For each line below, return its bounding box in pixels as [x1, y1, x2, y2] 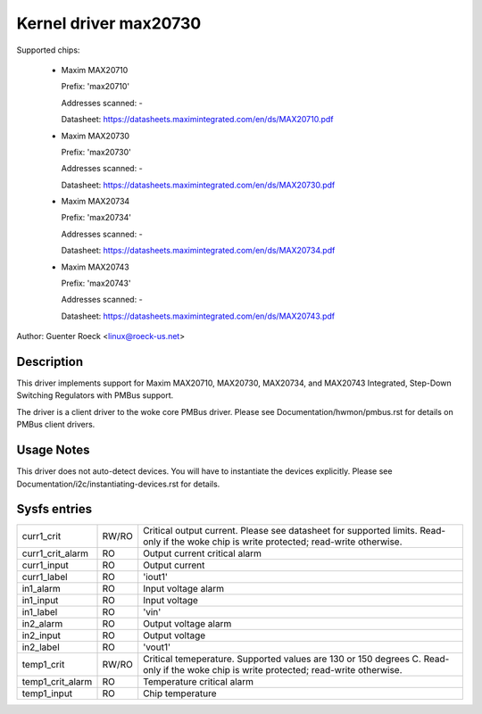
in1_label [21, 606, 58, 619]
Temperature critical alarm [143, 676, 254, 688]
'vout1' [143, 641, 171, 653]
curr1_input [21, 559, 69, 571]
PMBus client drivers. [16, 419, 96, 430]
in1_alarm [21, 583, 62, 595]
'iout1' [143, 571, 169, 584]
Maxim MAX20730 [61, 130, 129, 141]
